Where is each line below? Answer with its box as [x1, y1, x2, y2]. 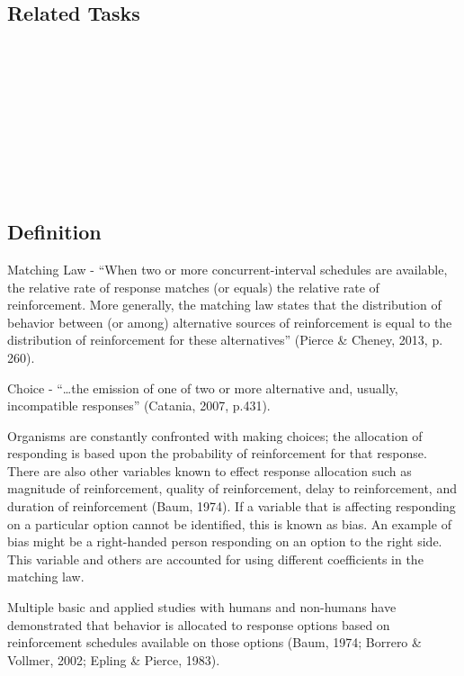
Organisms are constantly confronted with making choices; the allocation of [7, 426, 423, 445]
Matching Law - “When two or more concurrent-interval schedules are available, [7, 259, 448, 278]
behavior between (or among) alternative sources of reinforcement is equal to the [7, 312, 452, 331]
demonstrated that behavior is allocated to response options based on [7, 615, 390, 634]
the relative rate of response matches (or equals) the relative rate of [7, 277, 379, 296]
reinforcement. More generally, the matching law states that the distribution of [7, 295, 442, 314]
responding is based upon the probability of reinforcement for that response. [7, 444, 427, 463]
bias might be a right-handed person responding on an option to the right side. [7, 532, 442, 551]
